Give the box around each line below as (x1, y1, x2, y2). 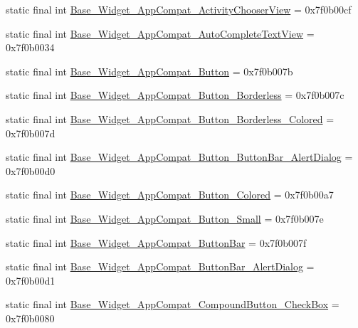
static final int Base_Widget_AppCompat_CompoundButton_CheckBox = (6, 297, 339, 312)
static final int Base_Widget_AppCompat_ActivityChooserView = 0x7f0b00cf (6, 2, 352, 16)
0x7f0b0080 (6, 310, 55, 325)
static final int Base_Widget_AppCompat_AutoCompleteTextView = (6, 26, 315, 41)
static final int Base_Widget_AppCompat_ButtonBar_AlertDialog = (6, 259, 315, 274)
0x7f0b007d (6, 125, 56, 140)
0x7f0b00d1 (6, 273, 56, 287)
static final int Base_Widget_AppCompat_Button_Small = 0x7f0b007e (6, 211, 324, 226)
